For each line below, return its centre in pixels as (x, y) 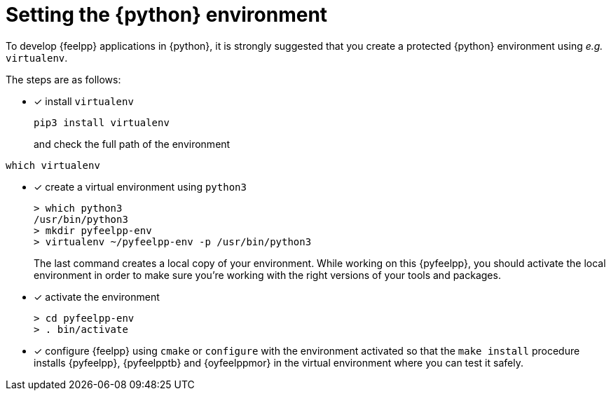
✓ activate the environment (97, 296)
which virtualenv (53, 165)
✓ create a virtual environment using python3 (140, 186)
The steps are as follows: (63, 79)
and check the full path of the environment (132, 144)
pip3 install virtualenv (102, 122)
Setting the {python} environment (167, 15)
